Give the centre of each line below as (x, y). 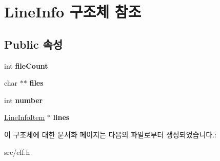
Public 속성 (34, 44)
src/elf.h (17, 152)
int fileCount (26, 65)
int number (24, 100)
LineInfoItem (25, 117)
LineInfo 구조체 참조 (73, 12)
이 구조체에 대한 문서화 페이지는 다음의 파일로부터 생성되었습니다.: (110, 134)
